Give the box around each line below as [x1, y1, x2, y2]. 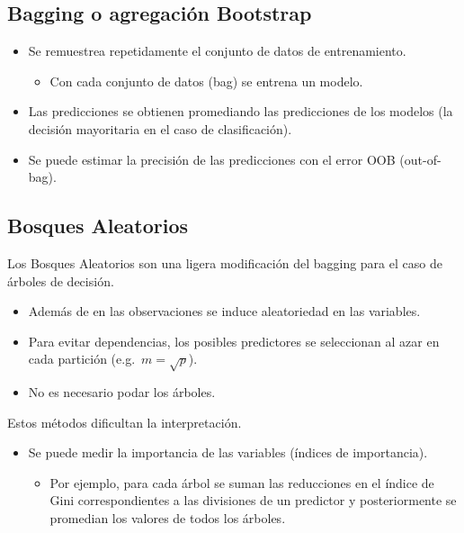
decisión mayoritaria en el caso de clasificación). [28, 119, 292, 138]
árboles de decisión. [7, 271, 114, 290]
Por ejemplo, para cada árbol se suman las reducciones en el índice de [49, 473, 434, 492]
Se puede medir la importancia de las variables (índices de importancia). [28, 443, 428, 462]
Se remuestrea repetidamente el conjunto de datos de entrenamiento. [28, 41, 406, 60]
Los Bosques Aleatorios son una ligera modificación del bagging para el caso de [7, 253, 442, 272]
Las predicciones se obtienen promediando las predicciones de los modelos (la [28, 102, 453, 121]
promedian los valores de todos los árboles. [49, 509, 286, 528]
